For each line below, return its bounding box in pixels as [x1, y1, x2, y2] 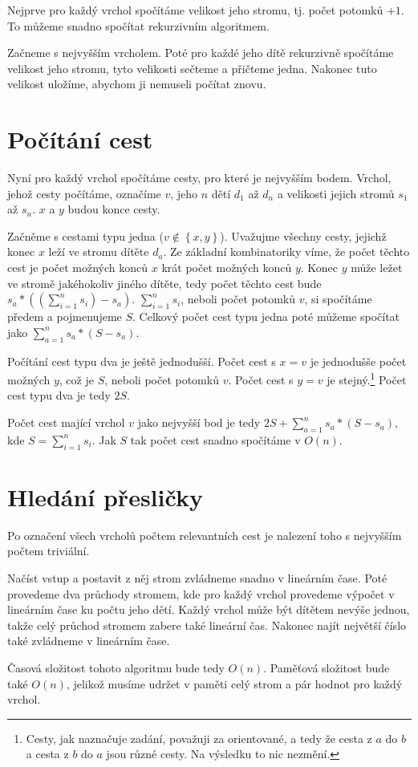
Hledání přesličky [7, 480, 203, 513]
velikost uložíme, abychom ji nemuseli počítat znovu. [7, 75, 266, 92]
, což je [59, 371, 94, 388]
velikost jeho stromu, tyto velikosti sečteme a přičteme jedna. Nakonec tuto [7, 59, 377, 76]
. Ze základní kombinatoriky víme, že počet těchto [163, 243, 410, 260]
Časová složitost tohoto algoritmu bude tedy [7, 659, 225, 676]
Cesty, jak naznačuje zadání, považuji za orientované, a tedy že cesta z [26, 729, 372, 746]
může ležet [351, 259, 403, 276]
